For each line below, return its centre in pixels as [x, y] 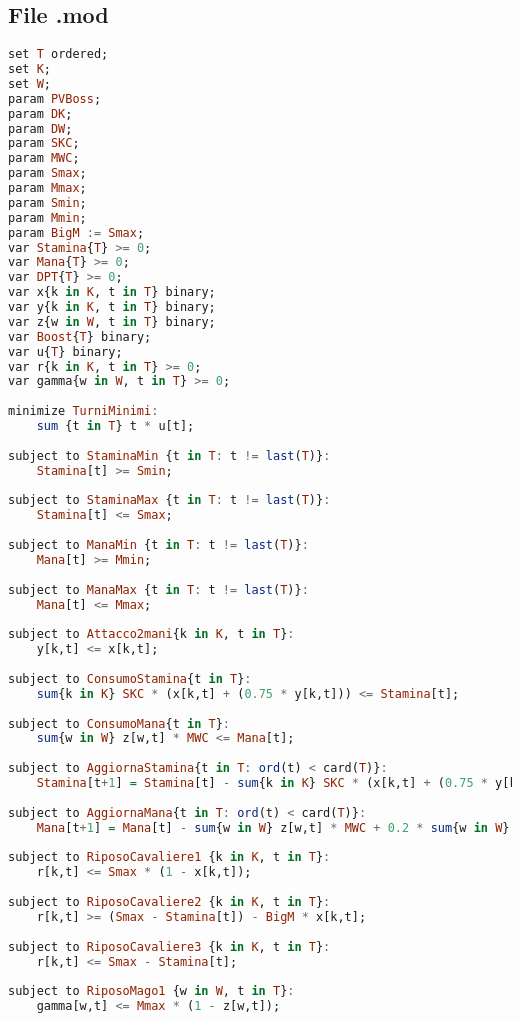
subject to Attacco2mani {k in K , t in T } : [151, 634]
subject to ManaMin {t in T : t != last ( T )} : [158, 545]
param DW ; [40, 128]
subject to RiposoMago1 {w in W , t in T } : [151, 991]
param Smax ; [47, 173]
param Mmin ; [47, 217]
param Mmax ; [47, 188]
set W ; [29, 83]
